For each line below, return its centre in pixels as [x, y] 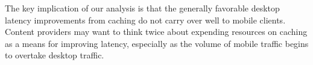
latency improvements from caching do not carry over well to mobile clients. [145, 20]
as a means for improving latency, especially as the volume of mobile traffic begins [157, 43]
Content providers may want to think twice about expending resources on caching [156, 32]
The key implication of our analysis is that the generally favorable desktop [142, 8]
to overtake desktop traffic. [55, 55]
